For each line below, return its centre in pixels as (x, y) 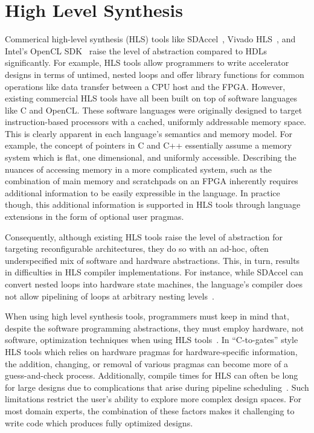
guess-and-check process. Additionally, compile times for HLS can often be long (152, 375)
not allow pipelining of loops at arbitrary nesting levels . (110, 296)
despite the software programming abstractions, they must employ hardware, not (155, 328)
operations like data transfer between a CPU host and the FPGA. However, (145, 86)
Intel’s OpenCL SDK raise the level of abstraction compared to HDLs (136, 50)
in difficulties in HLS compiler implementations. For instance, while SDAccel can (154, 272)
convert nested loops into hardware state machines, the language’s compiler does (154, 284)
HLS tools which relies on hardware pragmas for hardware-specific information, (151, 351)
